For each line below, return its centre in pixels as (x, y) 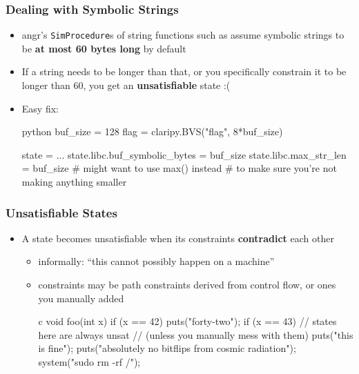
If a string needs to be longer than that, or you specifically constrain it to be (184, 71)
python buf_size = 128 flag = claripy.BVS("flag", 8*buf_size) (152, 131)
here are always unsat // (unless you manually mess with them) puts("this (196, 334)
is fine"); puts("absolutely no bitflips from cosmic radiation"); (167, 348)
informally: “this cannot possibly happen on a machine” (156, 261)
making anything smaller (74, 182)
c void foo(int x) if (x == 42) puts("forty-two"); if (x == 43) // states (187, 321)
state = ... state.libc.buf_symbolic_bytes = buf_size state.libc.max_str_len (184, 154)
